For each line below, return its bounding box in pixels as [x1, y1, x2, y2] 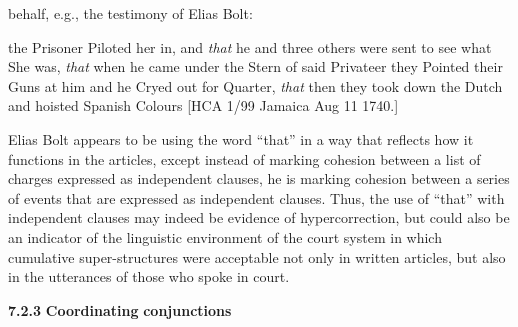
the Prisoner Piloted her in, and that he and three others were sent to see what [8, 36, 492, 57]
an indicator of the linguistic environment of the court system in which [8, 226, 442, 247]
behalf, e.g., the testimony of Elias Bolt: [8, 3, 253, 23]
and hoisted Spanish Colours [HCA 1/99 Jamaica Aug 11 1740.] [8, 95, 399, 116]
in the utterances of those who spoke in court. [8, 266, 290, 287]
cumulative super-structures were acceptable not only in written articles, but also [8, 246, 506, 267]
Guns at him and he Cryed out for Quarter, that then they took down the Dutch [8, 75, 503, 96]
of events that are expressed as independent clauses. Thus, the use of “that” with [8, 187, 505, 208]
